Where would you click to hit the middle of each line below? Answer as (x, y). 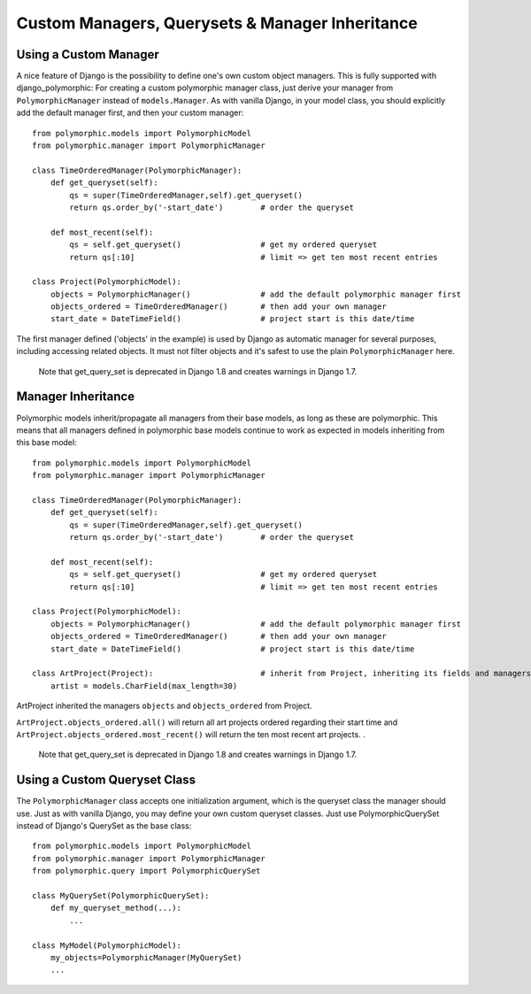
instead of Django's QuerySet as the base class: (104, 826)
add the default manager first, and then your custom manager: (130, 113)
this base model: (46, 443)
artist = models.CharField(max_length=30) (144, 686)
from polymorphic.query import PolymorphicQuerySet (146, 871)
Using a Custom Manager (88, 54)
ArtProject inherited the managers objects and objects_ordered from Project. (165, 706)
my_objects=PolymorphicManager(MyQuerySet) (146, 957)
